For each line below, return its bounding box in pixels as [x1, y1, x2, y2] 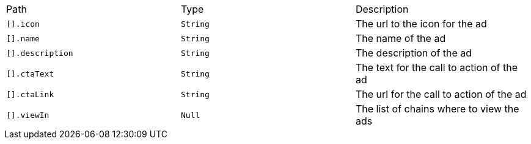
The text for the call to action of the [355, 61, 518, 74]
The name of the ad [355, 32, 446, 44]
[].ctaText [6, 69, 54, 78]
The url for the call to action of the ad [355, 88, 527, 100]
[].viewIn [6, 110, 49, 120]
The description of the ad [355, 47, 472, 59]
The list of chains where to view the [355, 103, 519, 115]
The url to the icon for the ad [355, 18, 487, 30]
